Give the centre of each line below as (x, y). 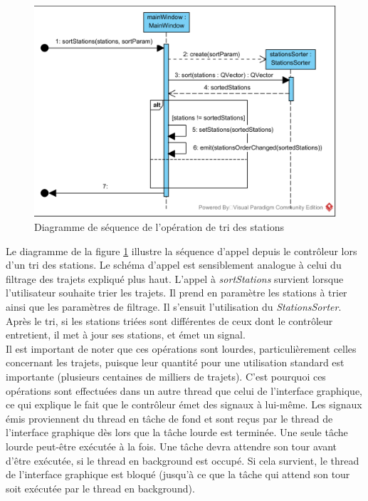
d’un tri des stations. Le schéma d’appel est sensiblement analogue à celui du (174, 265)
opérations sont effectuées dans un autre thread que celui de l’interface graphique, (184, 390)
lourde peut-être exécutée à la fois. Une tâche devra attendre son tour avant (172, 446)
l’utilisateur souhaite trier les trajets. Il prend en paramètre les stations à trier (177, 293)
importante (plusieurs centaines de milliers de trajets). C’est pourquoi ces (166, 376)
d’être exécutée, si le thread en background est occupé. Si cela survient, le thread (183, 460)
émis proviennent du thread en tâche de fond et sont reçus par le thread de (169, 418)
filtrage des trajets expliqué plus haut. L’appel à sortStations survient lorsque (175, 278)
